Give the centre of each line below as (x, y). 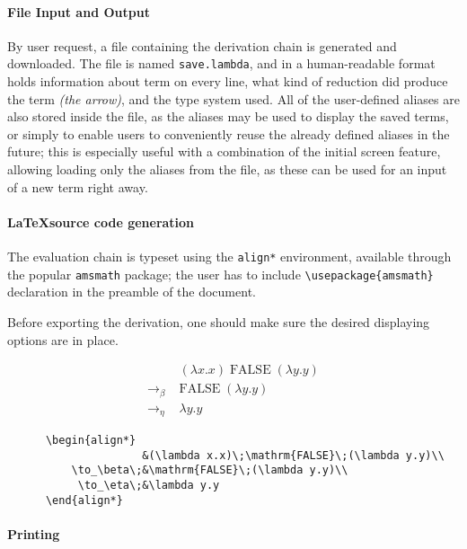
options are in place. (63, 339)
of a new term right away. (78, 186)
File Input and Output (79, 11)
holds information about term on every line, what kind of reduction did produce (228, 81)
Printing (34, 533)
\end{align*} (84, 500)
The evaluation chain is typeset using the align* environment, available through (229, 256)
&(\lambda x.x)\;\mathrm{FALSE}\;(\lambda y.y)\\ (293, 455)
